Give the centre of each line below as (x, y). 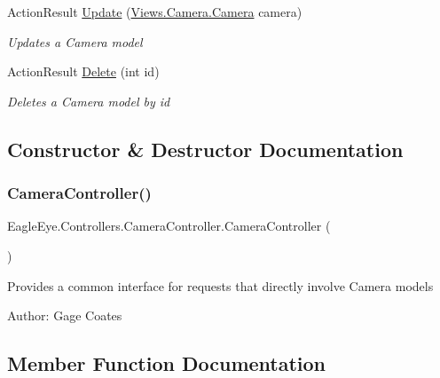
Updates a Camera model (75, 41)
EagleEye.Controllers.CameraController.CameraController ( (169, 226)
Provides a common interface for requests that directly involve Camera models (220, 285)
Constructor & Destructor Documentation (205, 149)
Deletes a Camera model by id (89, 101)
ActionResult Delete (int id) (83, 71)
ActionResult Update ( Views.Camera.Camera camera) (155, 12)
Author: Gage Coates (65, 315)
